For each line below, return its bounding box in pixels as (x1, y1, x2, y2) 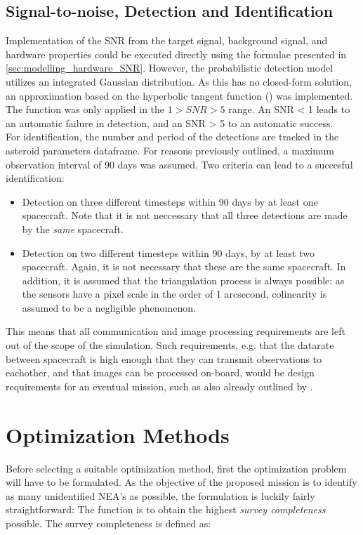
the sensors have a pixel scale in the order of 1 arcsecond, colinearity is (22, 286, 327, 301)
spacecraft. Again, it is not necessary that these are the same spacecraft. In (22, 259, 346, 274)
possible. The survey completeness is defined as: (6, 515, 211, 530)
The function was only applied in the (6, 102, 165, 117)
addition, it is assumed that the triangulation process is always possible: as (22, 272, 345, 287)
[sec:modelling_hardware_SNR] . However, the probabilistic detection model (6, 60, 334, 75)
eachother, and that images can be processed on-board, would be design (6, 365, 315, 380)
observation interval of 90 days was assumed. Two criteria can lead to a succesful (6, 157, 353, 171)
